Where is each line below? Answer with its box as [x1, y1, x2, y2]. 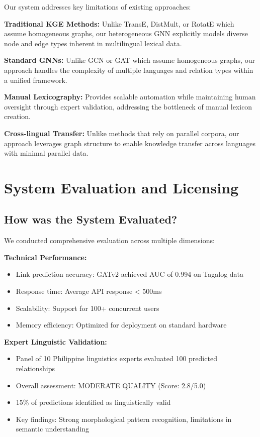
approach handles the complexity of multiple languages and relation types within [4, 64, 253, 75]
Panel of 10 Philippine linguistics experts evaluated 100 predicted [16, 353, 217, 364]
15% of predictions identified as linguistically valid [16, 397, 171, 407]
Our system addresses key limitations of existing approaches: [4, 2, 191, 12]
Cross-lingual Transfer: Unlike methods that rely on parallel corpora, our [4, 128, 239, 138]
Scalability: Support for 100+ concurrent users [16, 302, 159, 313]
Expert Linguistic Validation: [4, 336, 107, 347]
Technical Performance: [4, 252, 87, 262]
